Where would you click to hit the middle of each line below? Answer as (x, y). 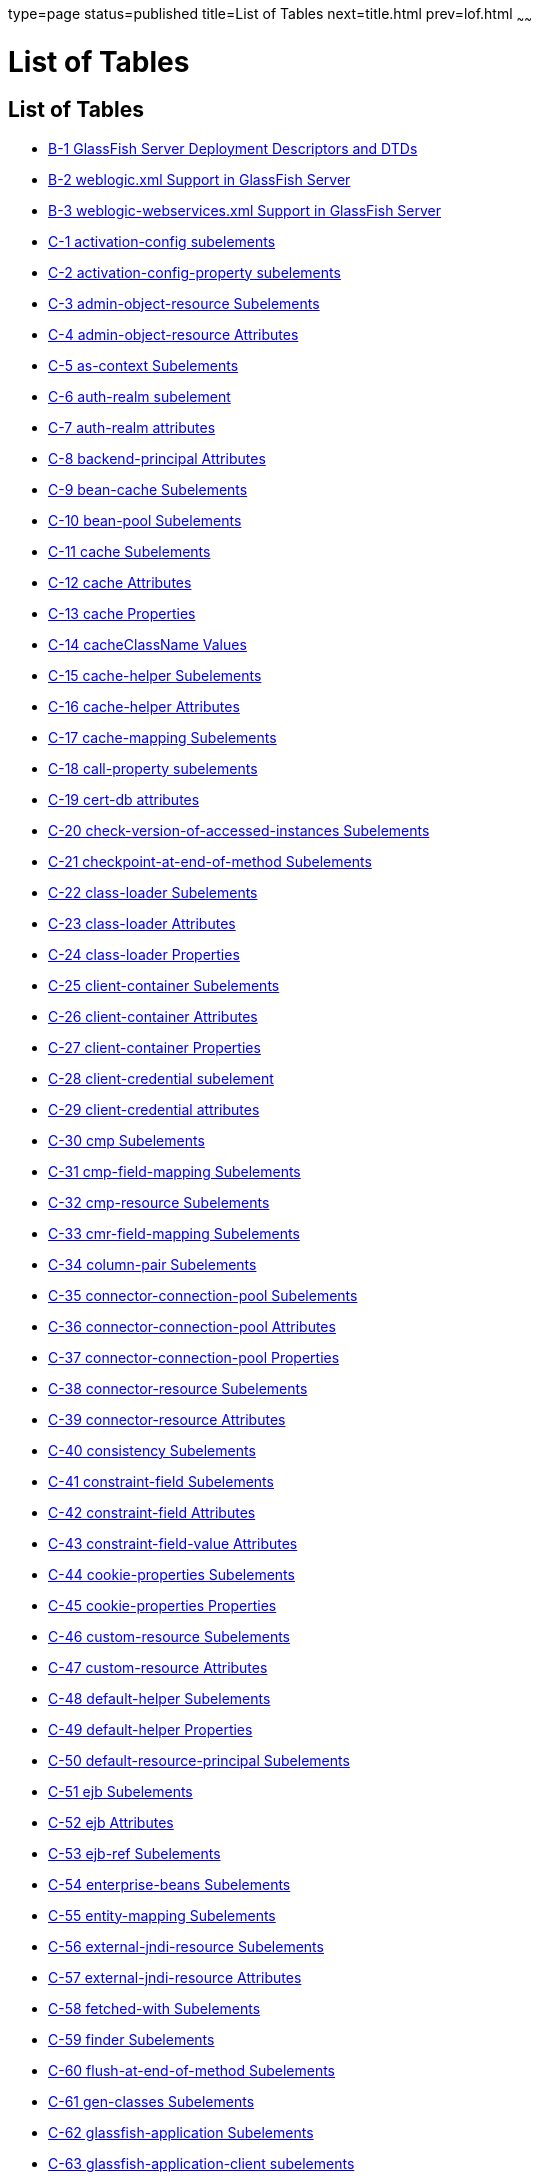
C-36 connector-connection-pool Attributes (192, 1326)
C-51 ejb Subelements (120, 1791)
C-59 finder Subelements (131, 2039)
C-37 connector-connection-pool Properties (194, 1357)
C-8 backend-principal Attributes (157, 458)
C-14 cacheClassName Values (147, 644)
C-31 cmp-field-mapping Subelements (174, 1171)
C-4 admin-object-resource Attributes (173, 334)
